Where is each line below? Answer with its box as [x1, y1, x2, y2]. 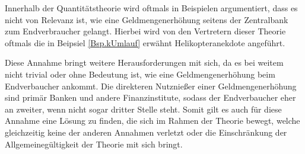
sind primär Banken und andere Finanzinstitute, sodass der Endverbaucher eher [5, 91, 296, 104]
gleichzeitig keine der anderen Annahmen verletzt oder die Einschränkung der [5, 126, 287, 138]
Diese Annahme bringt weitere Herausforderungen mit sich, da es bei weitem [5, 56, 284, 69]
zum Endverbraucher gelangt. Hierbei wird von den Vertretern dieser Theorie [5, 25, 286, 37]
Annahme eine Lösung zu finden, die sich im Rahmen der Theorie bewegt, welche [5, 114, 300, 127]
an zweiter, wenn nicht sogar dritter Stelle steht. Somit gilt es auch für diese [5, 102, 282, 115]
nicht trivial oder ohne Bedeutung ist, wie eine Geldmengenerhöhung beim [5, 68, 275, 80]
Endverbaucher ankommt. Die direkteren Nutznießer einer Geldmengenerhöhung [5, 79, 297, 92]
